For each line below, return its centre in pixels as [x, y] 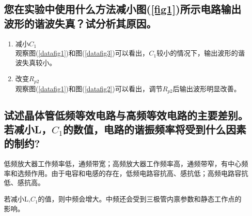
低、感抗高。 [24, 182]
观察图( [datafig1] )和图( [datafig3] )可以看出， [82, 53]
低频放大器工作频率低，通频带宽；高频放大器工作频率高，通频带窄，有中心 [123, 164]
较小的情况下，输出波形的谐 [200, 53]
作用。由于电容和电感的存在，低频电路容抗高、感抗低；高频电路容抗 [139, 173]
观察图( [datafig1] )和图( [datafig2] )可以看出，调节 [89, 88]
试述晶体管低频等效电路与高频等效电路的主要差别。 [126, 115]
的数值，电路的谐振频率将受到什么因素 [155, 129]
